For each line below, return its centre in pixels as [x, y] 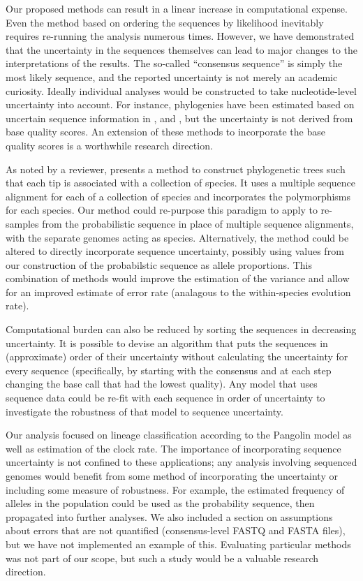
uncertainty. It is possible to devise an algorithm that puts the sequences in [167, 343]
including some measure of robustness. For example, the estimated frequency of [175, 489]
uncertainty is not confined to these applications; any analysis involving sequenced [181, 462]
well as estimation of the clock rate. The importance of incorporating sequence [173, 448]
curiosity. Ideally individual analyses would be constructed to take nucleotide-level [181, 90]
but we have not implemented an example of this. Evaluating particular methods [178, 544]
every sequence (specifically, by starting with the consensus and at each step [169, 370]
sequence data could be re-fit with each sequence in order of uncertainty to [165, 398]
